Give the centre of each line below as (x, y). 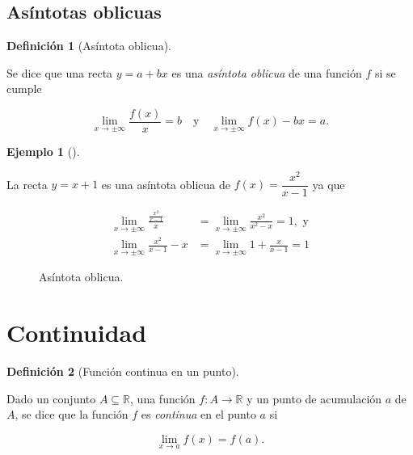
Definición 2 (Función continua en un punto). (123, 371)
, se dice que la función (72, 414)
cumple (24, 88)
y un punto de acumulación (314, 398)
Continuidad (77, 333)
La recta (27, 184)
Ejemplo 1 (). (43, 152)
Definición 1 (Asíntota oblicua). (89, 46)
